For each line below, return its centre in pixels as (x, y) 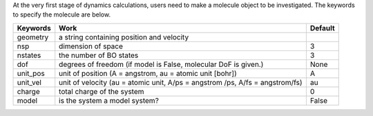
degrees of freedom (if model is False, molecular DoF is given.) (161, 64)
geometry (33, 37)
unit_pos (31, 73)
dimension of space (91, 46)
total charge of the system (102, 91)
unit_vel (29, 82)
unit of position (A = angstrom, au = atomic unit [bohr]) (148, 73)
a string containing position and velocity (124, 37)
